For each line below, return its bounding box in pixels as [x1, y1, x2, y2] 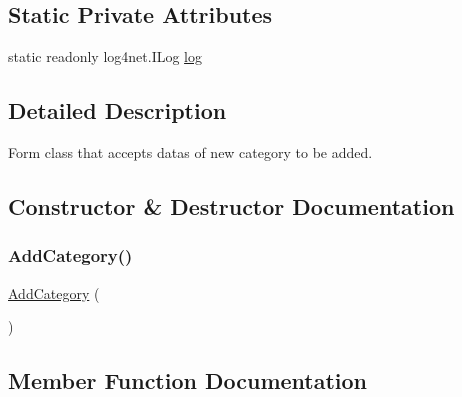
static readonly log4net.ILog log [8, 46, 202, 67]
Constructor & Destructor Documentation [8, 190, 455, 221]
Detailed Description [8, 95, 227, 126]
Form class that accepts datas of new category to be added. [8, 142, 373, 162]
